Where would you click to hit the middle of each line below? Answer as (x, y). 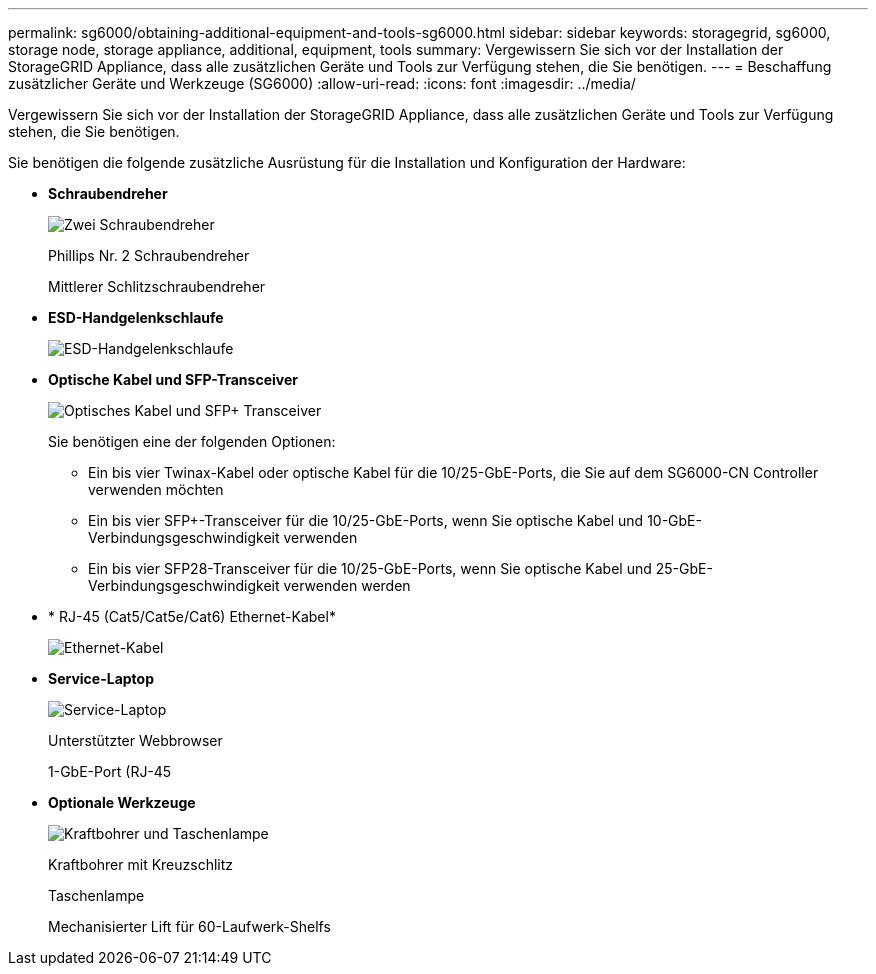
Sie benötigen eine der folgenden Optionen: (192, 441)
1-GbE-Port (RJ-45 (110, 771)
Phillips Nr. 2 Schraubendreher (149, 255)
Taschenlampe (96, 895)
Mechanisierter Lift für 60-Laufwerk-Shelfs (189, 926)
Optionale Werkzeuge (122, 802)
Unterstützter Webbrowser (135, 740)
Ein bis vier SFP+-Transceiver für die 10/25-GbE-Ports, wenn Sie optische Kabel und (366, 520)
